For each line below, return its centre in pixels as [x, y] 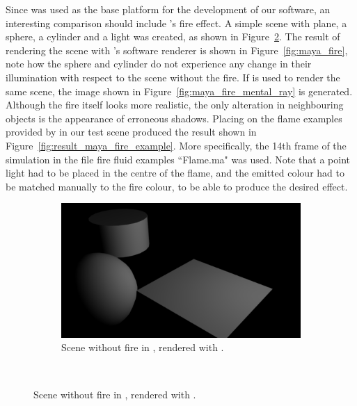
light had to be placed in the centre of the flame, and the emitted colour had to [175, 173]
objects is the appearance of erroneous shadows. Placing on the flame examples [174, 118]
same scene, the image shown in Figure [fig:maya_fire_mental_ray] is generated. [179, 91]
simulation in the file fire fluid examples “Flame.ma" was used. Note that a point [178, 159]
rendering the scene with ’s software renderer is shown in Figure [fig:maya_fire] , [177, 50]
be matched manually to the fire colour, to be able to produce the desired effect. [177, 186]
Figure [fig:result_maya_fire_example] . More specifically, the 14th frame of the [176, 145]
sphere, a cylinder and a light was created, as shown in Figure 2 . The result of [173, 36]
